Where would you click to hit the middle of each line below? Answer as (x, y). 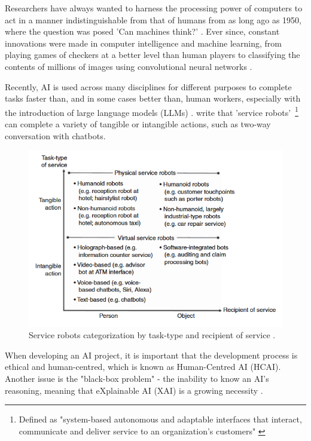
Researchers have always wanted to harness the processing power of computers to (154, 8)
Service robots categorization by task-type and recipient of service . (152, 335)
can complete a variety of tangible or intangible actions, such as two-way (138, 124)
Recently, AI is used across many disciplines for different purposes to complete (148, 86)
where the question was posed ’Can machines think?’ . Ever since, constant (142, 31)
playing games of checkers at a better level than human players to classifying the (153, 55)
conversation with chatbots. (55, 135)
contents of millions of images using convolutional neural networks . (129, 66)
